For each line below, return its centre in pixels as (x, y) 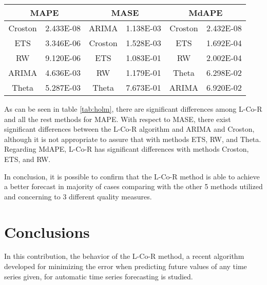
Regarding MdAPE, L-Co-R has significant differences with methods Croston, (127, 149)
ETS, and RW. (27, 159)
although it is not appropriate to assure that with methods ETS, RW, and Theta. (133, 139)
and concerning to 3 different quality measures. (78, 196)
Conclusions (47, 231)
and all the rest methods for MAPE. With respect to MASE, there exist (118, 119)
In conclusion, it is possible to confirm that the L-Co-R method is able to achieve (132, 176)
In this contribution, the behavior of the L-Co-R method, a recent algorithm (124, 256)
